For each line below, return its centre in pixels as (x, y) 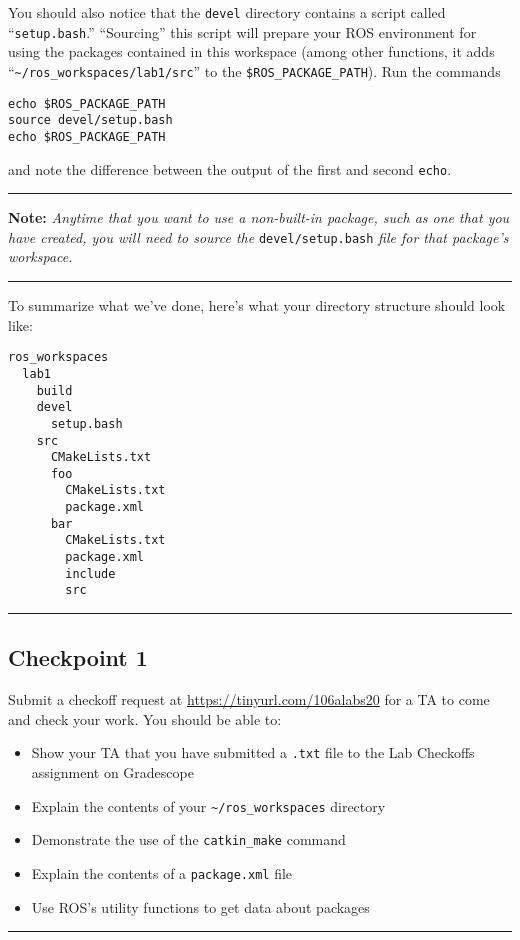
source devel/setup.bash (90, 120)
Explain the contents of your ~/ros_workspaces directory (208, 805)
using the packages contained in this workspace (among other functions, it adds (251, 51)
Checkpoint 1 (78, 657)
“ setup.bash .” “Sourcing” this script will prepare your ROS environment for (242, 31)
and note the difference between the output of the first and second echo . (230, 168)
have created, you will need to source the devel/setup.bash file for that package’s (258, 236)
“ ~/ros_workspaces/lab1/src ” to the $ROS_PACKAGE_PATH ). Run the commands (254, 70)
